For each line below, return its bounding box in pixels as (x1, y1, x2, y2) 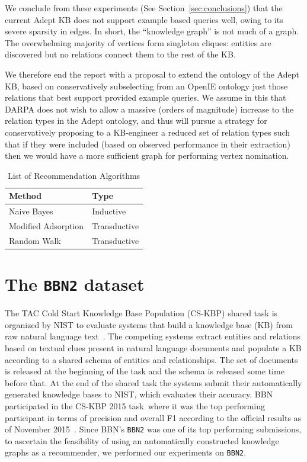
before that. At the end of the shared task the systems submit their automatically (5, 376, 302, 389)
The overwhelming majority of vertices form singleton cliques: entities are (5, 36, 271, 49)
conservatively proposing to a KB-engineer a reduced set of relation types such (5, 126, 290, 138)
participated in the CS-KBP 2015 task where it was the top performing (5, 399, 265, 412)
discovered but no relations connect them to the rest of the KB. (5, 48, 236, 60)
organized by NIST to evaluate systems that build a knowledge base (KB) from (5, 318, 293, 331)
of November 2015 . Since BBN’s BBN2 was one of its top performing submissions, (5, 423, 302, 435)
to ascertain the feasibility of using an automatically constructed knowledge (5, 434, 279, 447)
